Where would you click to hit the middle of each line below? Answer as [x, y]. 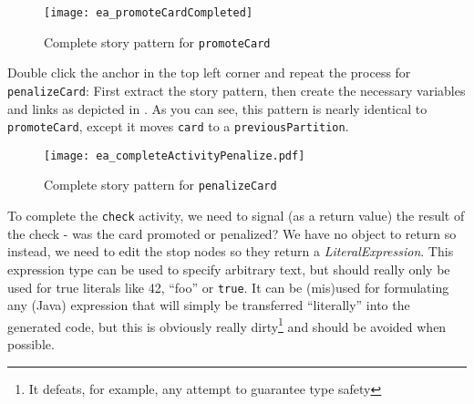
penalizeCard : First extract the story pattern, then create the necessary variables [237, 90]
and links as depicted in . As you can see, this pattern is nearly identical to [217, 108]
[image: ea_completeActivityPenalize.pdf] [175, 155]
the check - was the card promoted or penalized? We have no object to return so [232, 233]
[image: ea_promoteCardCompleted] [149, 13]
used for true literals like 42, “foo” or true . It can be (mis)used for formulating [228, 287]
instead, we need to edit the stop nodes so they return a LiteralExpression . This [231, 251]
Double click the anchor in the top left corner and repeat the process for [209, 73]
